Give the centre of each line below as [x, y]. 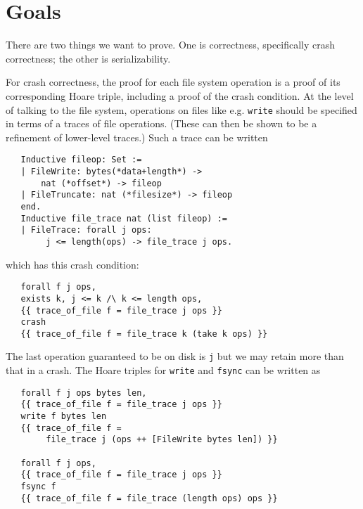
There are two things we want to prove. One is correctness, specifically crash [171, 45]
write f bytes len [64, 417]
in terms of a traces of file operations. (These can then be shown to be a [161, 123]
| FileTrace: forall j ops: [86, 230]
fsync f [38, 487]
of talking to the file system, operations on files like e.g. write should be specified [181, 109]
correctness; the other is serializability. [88, 58]
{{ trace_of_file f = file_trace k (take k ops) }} [144, 334]
